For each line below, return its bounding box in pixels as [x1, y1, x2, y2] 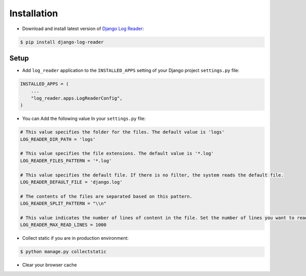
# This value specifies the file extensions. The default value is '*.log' [20, 150, 214, 157]
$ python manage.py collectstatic [20, 249, 107, 255]
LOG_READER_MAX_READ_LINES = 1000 [20, 222, 107, 228]
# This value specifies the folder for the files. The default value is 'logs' [20, 129, 225, 135]
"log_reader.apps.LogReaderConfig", [31, 95, 122, 101]
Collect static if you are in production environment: [22, 235, 129, 241]
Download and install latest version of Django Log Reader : [22, 26, 144, 32]
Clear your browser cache [22, 262, 77, 268]
